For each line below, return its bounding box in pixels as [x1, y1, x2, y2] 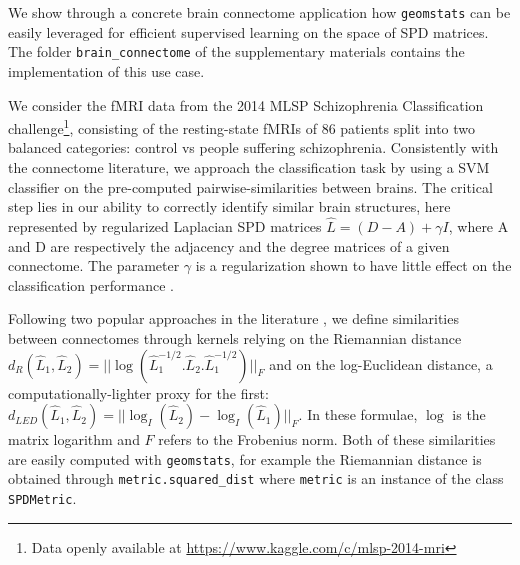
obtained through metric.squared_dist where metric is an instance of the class [8, 468, 504, 489]
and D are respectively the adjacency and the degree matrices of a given [8, 235, 450, 256]
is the [452, 404, 486, 425]
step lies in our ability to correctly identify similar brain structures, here [8, 196, 451, 217]
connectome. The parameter [8, 255, 180, 276]
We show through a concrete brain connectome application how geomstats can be [8, 2, 511, 22]
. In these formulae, [298, 404, 418, 425]
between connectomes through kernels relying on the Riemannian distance [8, 327, 462, 348]
